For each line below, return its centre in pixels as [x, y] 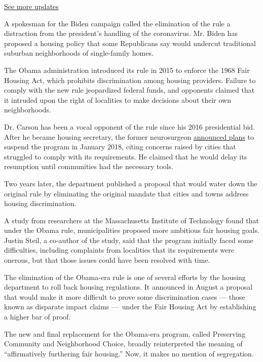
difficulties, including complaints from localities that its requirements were [119, 250]
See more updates [31, 6]
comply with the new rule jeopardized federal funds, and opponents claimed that [129, 90]
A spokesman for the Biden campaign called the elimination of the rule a [117, 23]
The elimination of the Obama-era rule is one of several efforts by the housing [125, 277]
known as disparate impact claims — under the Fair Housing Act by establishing [130, 307]
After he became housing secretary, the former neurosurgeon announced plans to [129, 136]
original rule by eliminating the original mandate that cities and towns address [126, 193]
